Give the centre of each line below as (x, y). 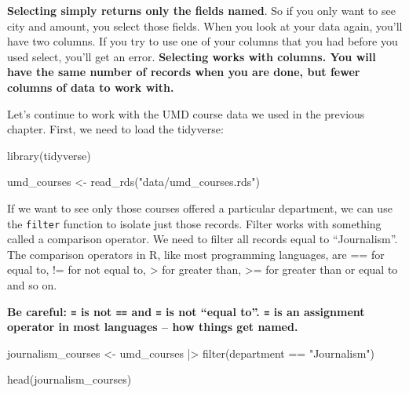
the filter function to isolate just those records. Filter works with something (194, 223)
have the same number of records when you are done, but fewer (184, 72)
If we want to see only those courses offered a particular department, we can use (200, 207)
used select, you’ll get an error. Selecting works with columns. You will (192, 56)
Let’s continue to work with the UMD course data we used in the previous (186, 113)
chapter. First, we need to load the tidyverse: (115, 129)
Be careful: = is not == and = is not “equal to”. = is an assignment (186, 311)
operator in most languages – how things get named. (153, 327)
